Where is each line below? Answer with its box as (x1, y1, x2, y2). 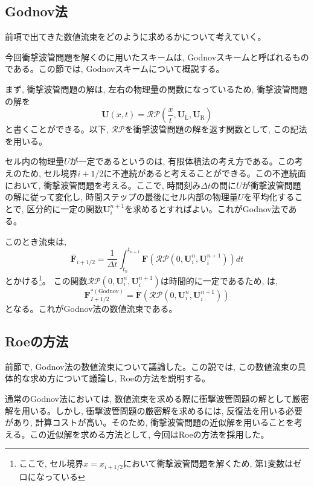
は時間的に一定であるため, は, (160, 274, 278, 287)
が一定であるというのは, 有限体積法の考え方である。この (69, 155, 295, 167)
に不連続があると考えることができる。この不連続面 (103, 166, 306, 179)
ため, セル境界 (21, 166, 78, 179)
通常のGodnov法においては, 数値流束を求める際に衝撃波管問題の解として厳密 (5, 392, 309, 404)
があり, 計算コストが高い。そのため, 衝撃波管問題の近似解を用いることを (5, 416, 295, 429)
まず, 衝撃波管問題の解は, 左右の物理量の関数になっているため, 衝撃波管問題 (5, 82, 307, 95)
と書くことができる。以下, (5, 123, 109, 135)
